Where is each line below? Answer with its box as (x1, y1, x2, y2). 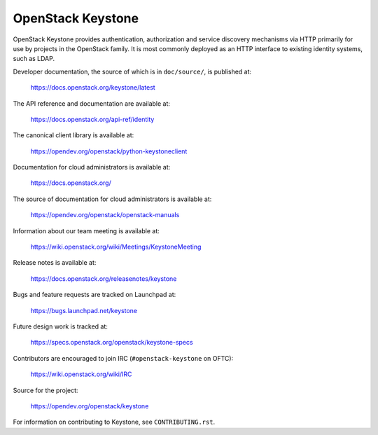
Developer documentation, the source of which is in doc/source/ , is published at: (13, 67, 252, 76)
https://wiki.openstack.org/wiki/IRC (30, 370, 132, 378)
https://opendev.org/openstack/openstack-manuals (30, 211, 180, 219)
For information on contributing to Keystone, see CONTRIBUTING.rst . (13, 417, 216, 427)
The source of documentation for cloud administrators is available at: (13, 195, 212, 203)
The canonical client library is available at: (13, 131, 134, 139)
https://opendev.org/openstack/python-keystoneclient (30, 147, 188, 156)
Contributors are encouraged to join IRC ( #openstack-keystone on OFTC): (13, 354, 234, 362)
